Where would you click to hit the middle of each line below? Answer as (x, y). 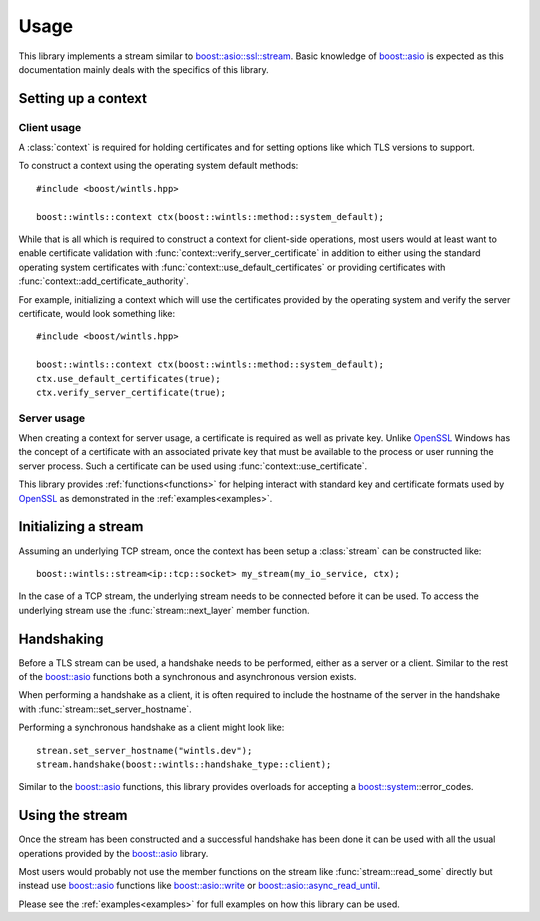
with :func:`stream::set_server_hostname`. (105, 709)
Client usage (50, 127)
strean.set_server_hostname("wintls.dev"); (144, 750)
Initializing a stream (81, 526)
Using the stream (73, 815)
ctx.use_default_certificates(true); (129, 378)
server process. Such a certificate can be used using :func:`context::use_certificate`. (193, 466)
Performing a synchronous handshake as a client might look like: (151, 727)
